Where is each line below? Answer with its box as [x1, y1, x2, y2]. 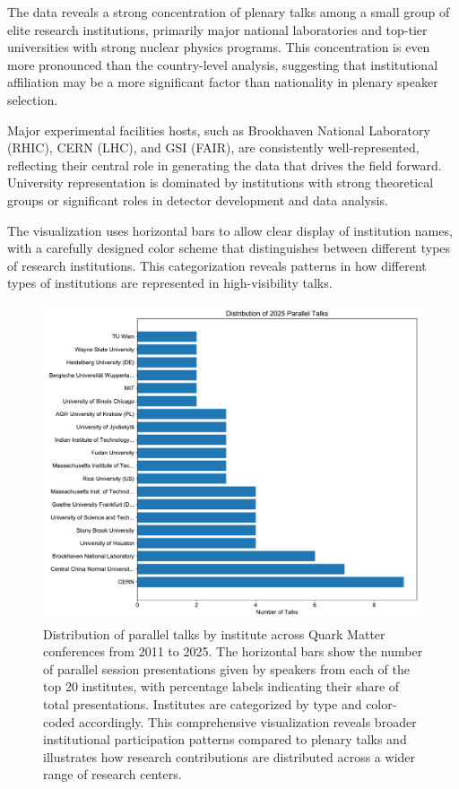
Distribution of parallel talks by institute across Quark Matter [43, 624, 385, 643]
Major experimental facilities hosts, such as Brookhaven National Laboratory [7, 120, 430, 139]
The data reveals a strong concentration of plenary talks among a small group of [7, 3, 450, 21]
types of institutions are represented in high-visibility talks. [7, 273, 333, 292]
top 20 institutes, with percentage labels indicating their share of [43, 677, 400, 696]
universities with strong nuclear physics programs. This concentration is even [7, 38, 430, 56]
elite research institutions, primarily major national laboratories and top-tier [7, 20, 428, 39]
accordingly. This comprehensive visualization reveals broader [79, 712, 417, 731]
